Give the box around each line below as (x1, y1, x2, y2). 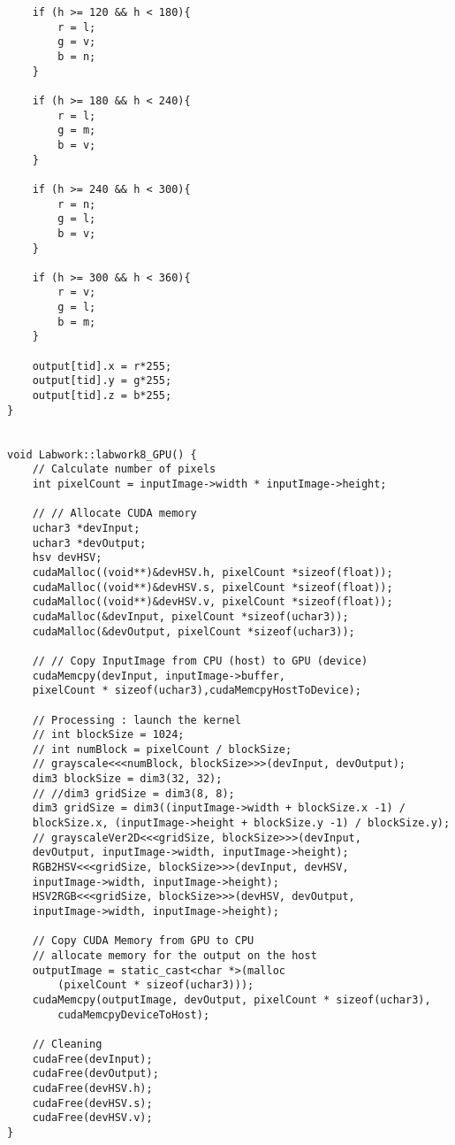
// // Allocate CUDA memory (32, 507, 197, 520)
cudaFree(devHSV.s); (32, 1096, 153, 1110)
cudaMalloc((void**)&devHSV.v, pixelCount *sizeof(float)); (32, 596, 393, 609)
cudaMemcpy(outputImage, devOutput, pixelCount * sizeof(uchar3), (32, 993, 431, 1006)
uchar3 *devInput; (32, 521, 140, 534)
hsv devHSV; (32, 551, 102, 565)
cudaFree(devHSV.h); (32, 1081, 153, 1095)
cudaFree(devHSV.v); (32, 1111, 153, 1125)
